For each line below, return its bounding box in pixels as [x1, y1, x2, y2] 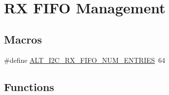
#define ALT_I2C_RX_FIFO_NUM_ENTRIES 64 [4, 54, 166, 65]
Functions [4, 79, 54, 94]
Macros [4, 31, 42, 47]
